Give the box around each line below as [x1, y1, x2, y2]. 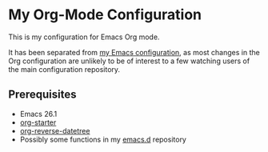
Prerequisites [8, 88, 77, 102]
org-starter [19, 118, 57, 127]
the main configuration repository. [8, 64, 121, 74]
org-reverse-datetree [19, 126, 90, 135]
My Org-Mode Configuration [8, 6, 202, 24]
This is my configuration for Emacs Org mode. [8, 32, 160, 42]
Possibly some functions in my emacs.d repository [19, 134, 186, 144]
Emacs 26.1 [19, 109, 58, 118]
